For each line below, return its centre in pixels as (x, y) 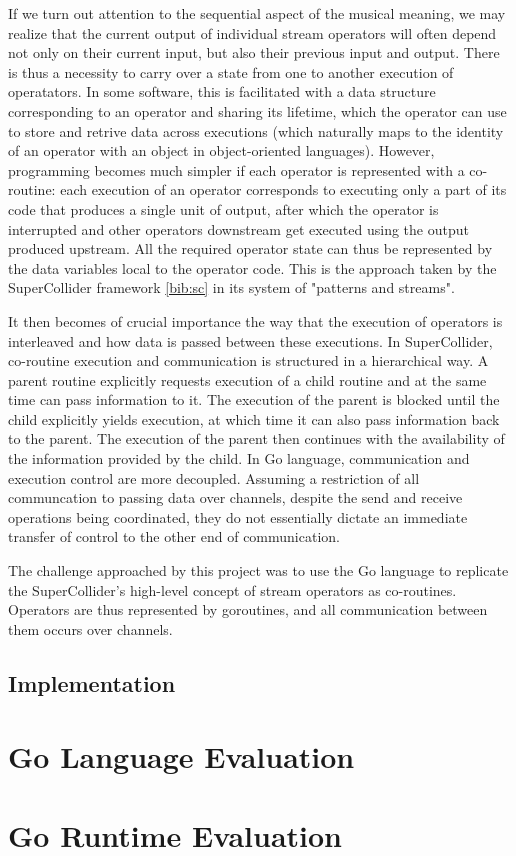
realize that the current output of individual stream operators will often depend (252, 32)
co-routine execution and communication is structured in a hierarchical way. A (248, 360)
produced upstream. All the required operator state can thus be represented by (250, 248)
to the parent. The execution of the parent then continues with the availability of (256, 438)
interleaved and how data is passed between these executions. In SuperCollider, (250, 340)
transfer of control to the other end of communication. (174, 536)
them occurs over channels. (90, 628)
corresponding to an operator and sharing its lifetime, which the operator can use (257, 110)
